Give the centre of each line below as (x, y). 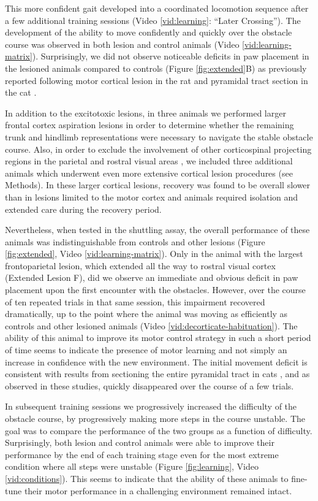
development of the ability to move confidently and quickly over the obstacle (149, 32)
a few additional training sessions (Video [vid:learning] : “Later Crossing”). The (153, 20)
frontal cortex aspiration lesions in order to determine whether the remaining (150, 125)
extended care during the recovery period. (83, 209)
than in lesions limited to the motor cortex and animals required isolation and (152, 197)
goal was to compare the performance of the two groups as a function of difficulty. (159, 430)
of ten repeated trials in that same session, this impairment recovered (135, 301)
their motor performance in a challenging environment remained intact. (158, 490)
